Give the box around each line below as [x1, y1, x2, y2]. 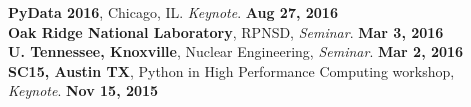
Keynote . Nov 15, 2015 [8, 80, 159, 101]
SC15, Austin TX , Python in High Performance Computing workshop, [8, 60, 455, 81]
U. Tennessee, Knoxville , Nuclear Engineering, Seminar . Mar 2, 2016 [8, 41, 464, 62]
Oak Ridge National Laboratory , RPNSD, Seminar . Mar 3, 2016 [8, 21, 444, 42]
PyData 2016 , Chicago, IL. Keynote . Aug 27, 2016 [8, 2, 338, 22]
